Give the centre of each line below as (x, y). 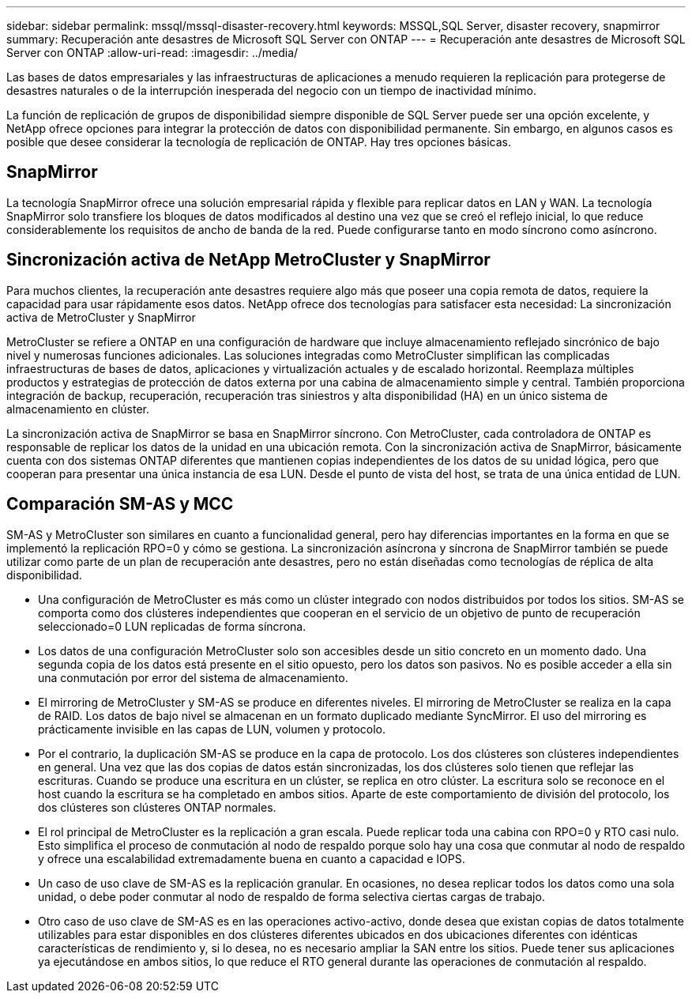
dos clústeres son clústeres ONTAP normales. (157, 807)
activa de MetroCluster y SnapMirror (101, 317)
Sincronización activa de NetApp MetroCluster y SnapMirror (248, 260)
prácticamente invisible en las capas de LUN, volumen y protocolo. (212, 729)
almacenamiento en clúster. (78, 409)
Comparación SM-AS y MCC (120, 504)
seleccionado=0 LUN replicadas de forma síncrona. (172, 626)
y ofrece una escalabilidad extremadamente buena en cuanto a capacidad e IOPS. (252, 858)
